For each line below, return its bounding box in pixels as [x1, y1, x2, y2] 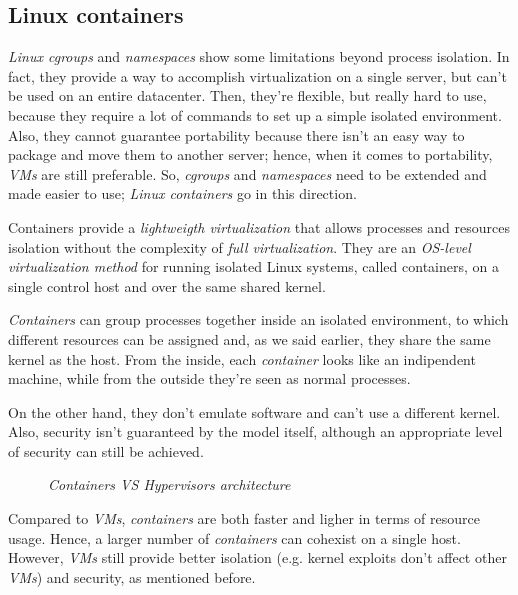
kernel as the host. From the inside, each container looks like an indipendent [8, 348, 476, 369]
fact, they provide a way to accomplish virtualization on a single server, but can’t [8, 65, 507, 86]
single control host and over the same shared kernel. [8, 275, 326, 296]
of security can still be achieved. [8, 440, 204, 461]
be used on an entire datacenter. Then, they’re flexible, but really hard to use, [8, 85, 487, 106]
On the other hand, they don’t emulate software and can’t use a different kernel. [8, 401, 501, 422]
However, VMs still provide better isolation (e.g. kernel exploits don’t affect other [8, 547, 507, 568]
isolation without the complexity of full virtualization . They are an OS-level [8, 236, 471, 257]
